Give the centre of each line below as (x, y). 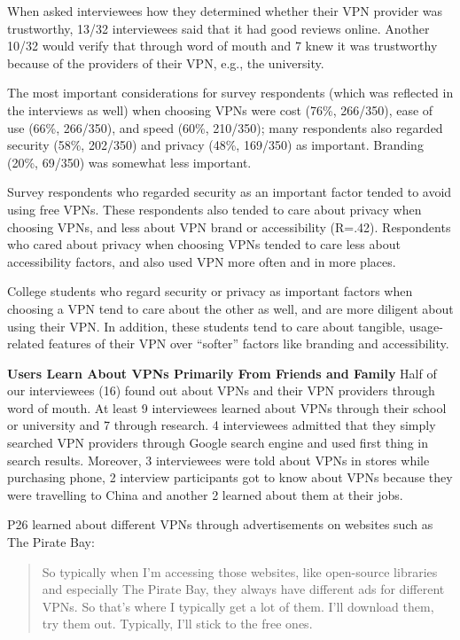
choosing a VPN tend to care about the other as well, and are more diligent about (230, 308)
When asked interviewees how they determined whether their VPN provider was (225, 11)
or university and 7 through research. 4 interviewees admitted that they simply (222, 425)
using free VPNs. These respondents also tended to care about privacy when (214, 209)
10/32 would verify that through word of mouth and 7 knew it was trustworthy (222, 46)
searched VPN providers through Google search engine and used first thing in (218, 443)
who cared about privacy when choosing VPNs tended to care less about (204, 244)
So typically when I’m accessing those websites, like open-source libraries (240, 571)
